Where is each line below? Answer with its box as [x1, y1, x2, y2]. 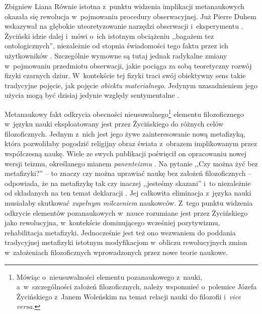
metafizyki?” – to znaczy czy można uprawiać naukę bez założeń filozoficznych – [5, 168, 252, 178]
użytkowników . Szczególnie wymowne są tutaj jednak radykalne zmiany [5, 50, 227, 60]
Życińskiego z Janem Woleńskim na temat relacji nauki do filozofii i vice [16, 291, 241, 301]
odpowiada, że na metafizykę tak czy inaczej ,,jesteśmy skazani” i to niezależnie [5, 177, 251, 188]
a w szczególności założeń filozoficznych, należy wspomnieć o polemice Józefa [16, 281, 257, 292]
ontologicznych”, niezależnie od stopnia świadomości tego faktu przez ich [5, 40, 228, 51]
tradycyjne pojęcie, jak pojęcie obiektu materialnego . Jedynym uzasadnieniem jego [5, 80, 257, 90]
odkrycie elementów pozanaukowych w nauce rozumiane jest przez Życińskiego [5, 207, 248, 218]
